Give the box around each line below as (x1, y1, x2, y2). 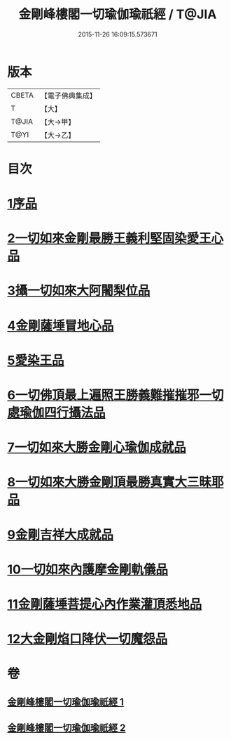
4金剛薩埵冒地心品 (7, 318, 114, 334)
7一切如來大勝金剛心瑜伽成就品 (7, 440, 187, 455)
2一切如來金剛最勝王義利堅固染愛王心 (7, 231, 224, 247)
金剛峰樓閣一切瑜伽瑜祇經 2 (7, 722, 126, 734)
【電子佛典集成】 (40, 91, 97, 100)
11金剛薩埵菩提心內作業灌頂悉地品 (7, 596, 202, 612)
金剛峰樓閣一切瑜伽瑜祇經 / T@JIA (18, 6, 217, 22)
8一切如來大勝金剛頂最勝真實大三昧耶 (7, 474, 224, 491)
